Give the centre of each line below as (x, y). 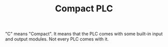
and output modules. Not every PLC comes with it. (57, 39)
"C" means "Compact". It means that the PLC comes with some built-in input (84, 34)
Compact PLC (84, 9)
